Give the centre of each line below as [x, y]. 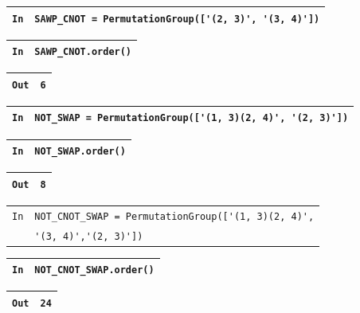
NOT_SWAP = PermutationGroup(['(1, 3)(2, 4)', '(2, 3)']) [192, 118]
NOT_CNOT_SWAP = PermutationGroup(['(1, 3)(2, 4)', [174, 216]
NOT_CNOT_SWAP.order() [94, 270]
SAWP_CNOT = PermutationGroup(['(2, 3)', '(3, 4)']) [177, 19]
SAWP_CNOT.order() [83, 52]
